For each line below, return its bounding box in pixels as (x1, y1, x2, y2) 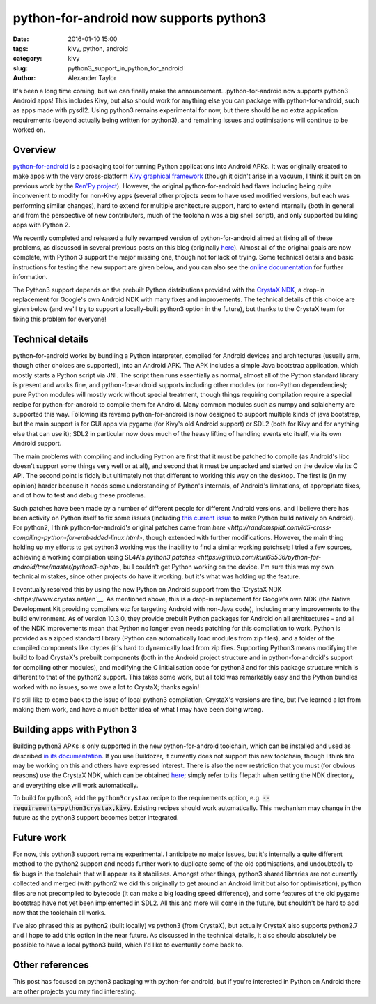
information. (13, 273, 48, 281)
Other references (13, 959, 90, 971)
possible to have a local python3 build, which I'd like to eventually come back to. (13, 941, 244, 949)
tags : (13, 44, 29, 52)
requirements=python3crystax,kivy (13, 804, 131, 812)
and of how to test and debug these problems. (13, 491, 146, 500)
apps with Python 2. (13, 220, 71, 230)
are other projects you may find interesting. (13, 987, 137, 996)
